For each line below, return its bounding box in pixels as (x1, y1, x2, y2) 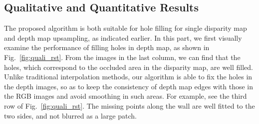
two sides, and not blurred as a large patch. (4, 110, 137, 121)
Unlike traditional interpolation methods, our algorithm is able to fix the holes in (4, 71, 253, 82)
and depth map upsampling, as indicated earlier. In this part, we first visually (4, 32, 242, 43)
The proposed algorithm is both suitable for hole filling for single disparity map (4, 23, 247, 33)
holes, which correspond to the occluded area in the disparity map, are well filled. (4, 62, 253, 72)
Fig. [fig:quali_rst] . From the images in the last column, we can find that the (4, 52, 241, 62)
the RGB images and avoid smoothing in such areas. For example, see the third (4, 91, 247, 101)
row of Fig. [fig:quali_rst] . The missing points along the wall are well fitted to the (4, 100, 255, 111)
